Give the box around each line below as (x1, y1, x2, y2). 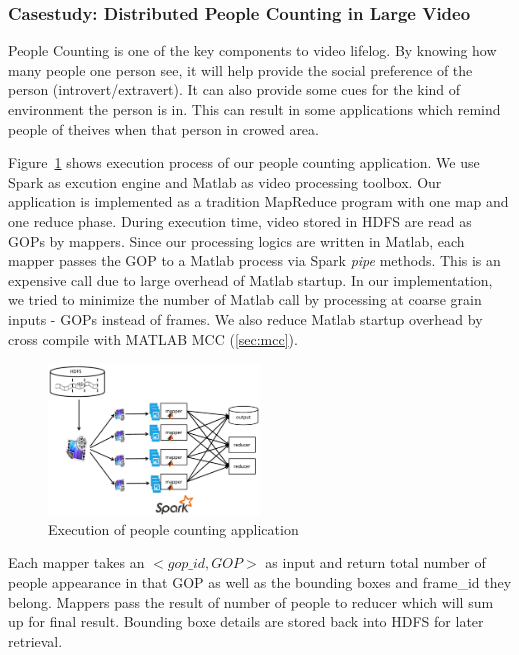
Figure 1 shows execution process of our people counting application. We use (8, 152, 480, 173)
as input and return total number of (265, 552, 486, 573)
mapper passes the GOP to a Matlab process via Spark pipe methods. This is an (8, 250, 501, 271)
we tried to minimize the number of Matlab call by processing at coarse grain (8, 289, 482, 310)
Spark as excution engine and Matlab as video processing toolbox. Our (8, 171, 442, 192)
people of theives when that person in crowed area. (8, 118, 319, 139)
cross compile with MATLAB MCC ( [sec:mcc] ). (8, 328, 298, 349)
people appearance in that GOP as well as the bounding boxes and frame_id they (8, 572, 512, 593)
